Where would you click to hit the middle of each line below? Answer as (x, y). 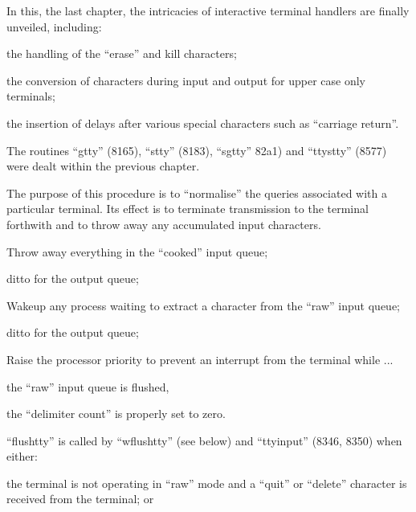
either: (22, 456)
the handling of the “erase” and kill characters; (122, 53)
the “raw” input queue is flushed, (88, 386)
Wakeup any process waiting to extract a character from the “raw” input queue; (203, 305)
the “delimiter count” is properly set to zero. (116, 414)
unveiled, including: (54, 26)
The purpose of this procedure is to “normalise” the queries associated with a (197, 193)
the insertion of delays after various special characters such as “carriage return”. (203, 123)
